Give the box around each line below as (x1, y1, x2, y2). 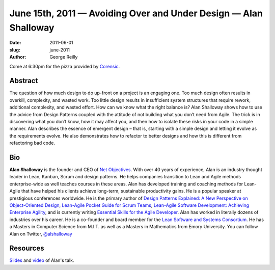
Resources (9, 244, 44, 253)
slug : (9, 46, 20, 53)
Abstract (9, 76, 38, 85)
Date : (9, 40, 21, 46)
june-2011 (49, 46, 70, 53)
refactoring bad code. (9, 140, 56, 146)
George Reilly (49, 54, 78, 60)
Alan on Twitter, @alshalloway (9, 231, 72, 237)
